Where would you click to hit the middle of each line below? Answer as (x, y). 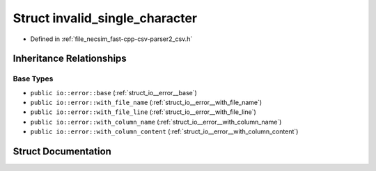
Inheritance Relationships (70, 59)
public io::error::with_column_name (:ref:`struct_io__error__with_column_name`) (156, 122)
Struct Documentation (62, 152)
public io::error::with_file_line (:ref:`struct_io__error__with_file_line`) (143, 112)
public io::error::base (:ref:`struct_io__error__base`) (114, 92)
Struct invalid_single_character (105, 18)
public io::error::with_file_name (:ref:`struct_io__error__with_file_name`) (146, 103)
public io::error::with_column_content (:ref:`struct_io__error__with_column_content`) (164, 131)
